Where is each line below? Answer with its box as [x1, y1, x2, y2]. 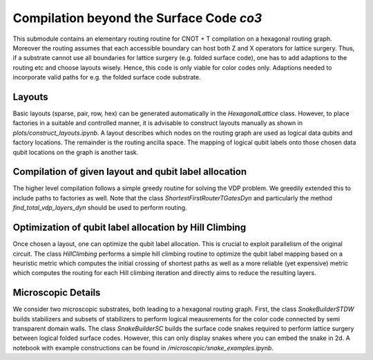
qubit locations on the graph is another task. [12, 148, 139, 156]
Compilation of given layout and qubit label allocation [12, 166, 247, 178]
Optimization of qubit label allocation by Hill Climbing [12, 222, 247, 234]
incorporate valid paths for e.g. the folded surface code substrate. [12, 73, 201, 82]
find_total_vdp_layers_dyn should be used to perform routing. [12, 204, 187, 212]
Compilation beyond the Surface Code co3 [12, 10, 262, 26]
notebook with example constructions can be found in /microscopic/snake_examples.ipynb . [12, 343, 274, 352]
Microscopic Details [12, 287, 101, 299]
